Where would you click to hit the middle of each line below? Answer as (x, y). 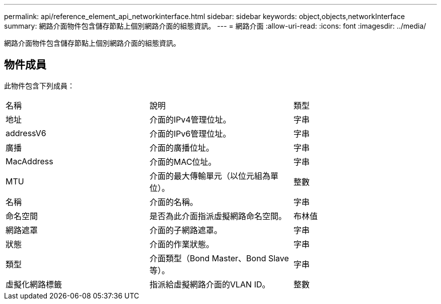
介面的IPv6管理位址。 (190, 133)
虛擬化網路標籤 (34, 284)
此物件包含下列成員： (39, 85)
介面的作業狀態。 (181, 244)
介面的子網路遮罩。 (186, 230)
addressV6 (26, 133)
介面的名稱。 (173, 202)
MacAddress (29, 161)
